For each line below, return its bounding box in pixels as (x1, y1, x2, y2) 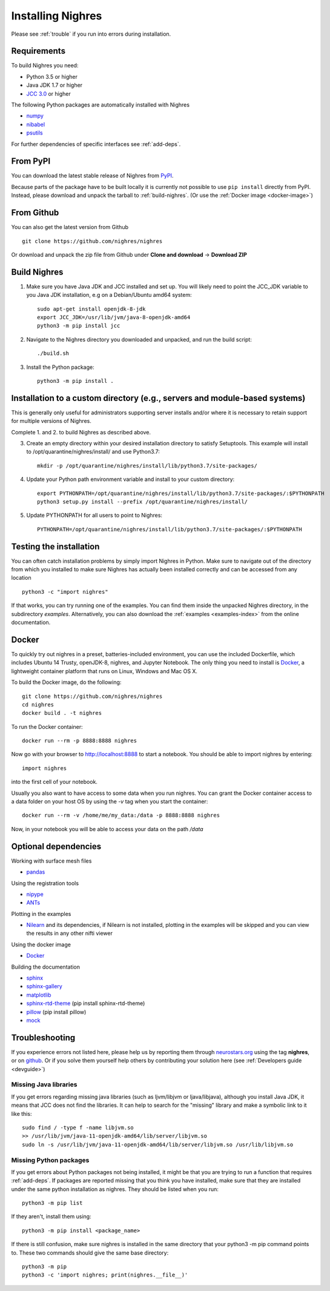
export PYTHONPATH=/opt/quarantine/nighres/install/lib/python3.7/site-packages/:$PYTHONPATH (37, 490, 325, 497)
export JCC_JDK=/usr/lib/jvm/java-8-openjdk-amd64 (37, 314, 191, 321)
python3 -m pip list (22, 1200, 83, 1207)
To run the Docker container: (11, 723, 83, 730)
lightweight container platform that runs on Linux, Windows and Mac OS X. (11, 667, 198, 675)
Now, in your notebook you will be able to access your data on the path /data (11, 825, 203, 832)
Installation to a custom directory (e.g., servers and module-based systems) (11, 393, 306, 403)
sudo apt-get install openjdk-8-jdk (37, 305, 146, 312)
